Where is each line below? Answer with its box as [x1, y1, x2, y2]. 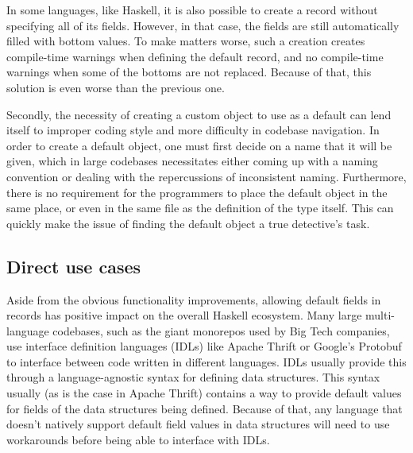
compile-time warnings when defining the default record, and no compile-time [6, 48, 384, 64]
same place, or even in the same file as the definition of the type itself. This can [6, 199, 394, 216]
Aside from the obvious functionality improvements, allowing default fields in [6, 291, 381, 308]
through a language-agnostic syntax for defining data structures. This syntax [6, 369, 380, 385]
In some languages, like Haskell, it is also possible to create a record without [6, 2, 378, 17]
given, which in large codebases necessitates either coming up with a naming [6, 153, 378, 169]
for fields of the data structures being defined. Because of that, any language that [6, 400, 403, 416]
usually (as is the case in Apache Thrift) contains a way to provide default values [6, 385, 402, 401]
